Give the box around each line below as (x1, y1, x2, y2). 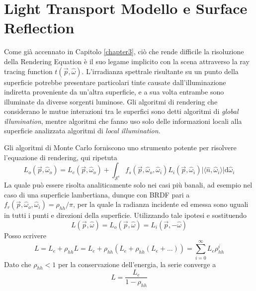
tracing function (4, 66, 53, 76)
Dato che (4, 259, 31, 269)
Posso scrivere (4, 230, 46, 240)
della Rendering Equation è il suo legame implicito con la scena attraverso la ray (4, 56, 250, 66)
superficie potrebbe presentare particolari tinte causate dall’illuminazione (4, 77, 226, 87)
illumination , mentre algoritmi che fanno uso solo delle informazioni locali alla (4, 115, 242, 126)
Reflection (4, 17, 75, 38)
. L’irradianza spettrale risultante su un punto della (82, 66, 239, 76)
